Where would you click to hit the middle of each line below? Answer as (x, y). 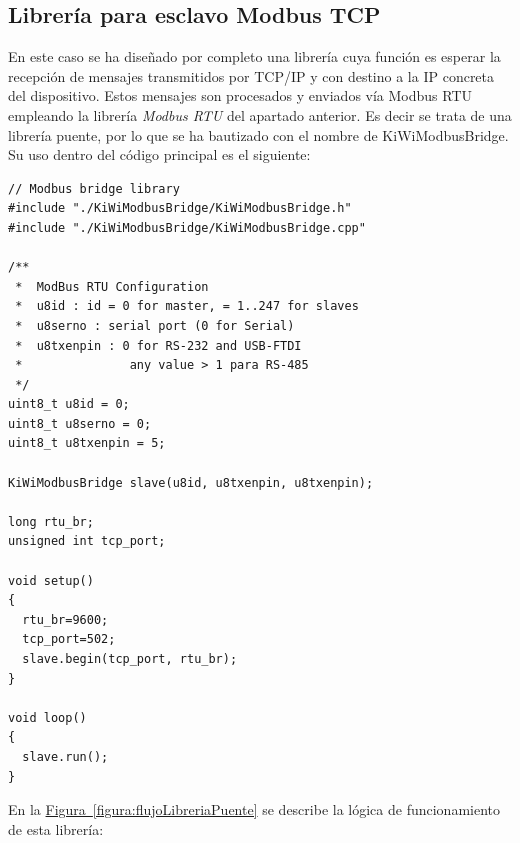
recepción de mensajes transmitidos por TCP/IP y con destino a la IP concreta (251, 75)
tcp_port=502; (69, 639)
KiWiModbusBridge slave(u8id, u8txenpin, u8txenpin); (191, 482)
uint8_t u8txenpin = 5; (87, 443)
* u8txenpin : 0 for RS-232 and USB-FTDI (158, 345)
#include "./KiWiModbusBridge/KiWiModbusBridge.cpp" (187, 227)
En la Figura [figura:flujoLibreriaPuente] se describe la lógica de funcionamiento (254, 809)
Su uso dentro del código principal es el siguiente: (159, 154)
